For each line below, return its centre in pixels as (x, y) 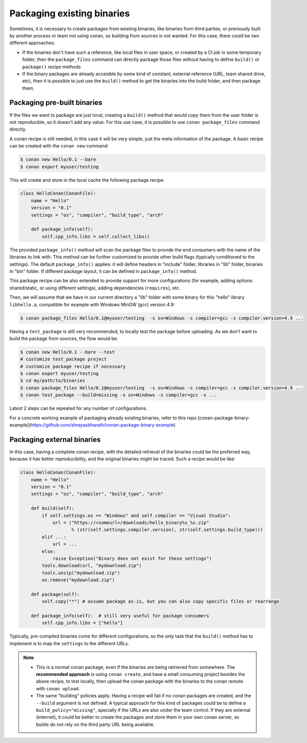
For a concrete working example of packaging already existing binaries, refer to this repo (103, 418)
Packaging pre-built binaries (56, 103)
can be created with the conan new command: (59, 146)
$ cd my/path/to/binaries (53, 381)
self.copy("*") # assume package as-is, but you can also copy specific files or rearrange (160, 601)
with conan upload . (58, 688)
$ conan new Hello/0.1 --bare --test (68, 352)
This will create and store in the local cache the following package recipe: (87, 180)
